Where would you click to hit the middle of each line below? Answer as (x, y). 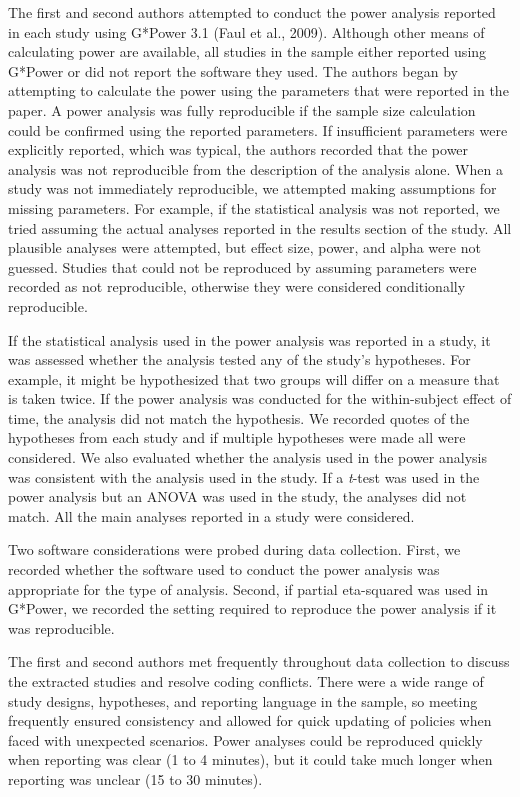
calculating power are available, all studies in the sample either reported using (247, 51)
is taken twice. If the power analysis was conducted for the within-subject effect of (260, 398)
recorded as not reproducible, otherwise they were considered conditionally (237, 286)
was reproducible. (61, 627)
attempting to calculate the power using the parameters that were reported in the (258, 90)
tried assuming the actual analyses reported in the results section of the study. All (260, 227)
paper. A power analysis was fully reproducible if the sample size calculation (242, 109)
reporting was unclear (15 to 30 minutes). (135, 778)
